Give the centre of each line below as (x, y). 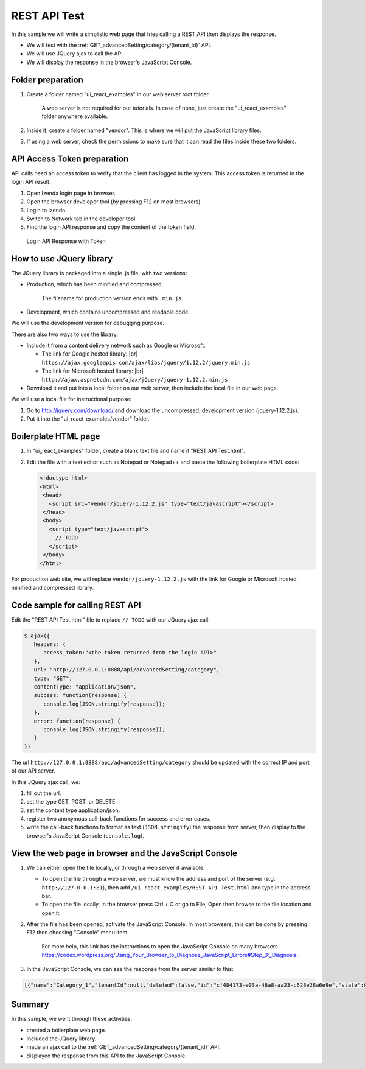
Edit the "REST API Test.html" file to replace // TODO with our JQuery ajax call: (110, 619)
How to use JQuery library (62, 258)
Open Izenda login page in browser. (71, 193)
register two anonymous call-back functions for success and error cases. (119, 819)
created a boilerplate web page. (66, 1030)
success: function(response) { (80, 695)
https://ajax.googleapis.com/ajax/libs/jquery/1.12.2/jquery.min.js (146, 363)
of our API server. (33, 771)
